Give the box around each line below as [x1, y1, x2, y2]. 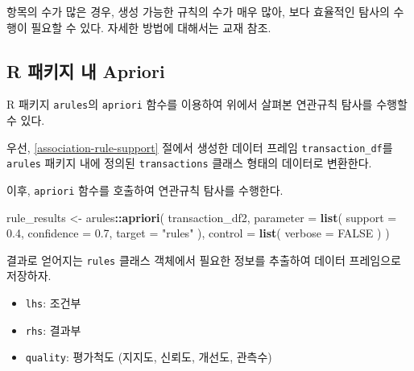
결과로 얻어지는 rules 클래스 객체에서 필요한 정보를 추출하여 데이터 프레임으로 [6, 251, 401, 268]
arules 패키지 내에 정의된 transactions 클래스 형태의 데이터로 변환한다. [6, 155, 372, 171]
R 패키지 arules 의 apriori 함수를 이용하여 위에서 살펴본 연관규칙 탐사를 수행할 [6, 96, 408, 113]
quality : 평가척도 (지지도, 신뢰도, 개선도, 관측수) [25, 348, 272, 365]
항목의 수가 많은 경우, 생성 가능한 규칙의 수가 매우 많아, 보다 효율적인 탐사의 [6, 3, 390, 19]
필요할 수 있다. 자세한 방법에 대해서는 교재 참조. [31, 19, 271, 35]
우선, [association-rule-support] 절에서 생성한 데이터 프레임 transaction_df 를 [6, 138, 393, 155]
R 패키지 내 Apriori [6, 58, 165, 83]
